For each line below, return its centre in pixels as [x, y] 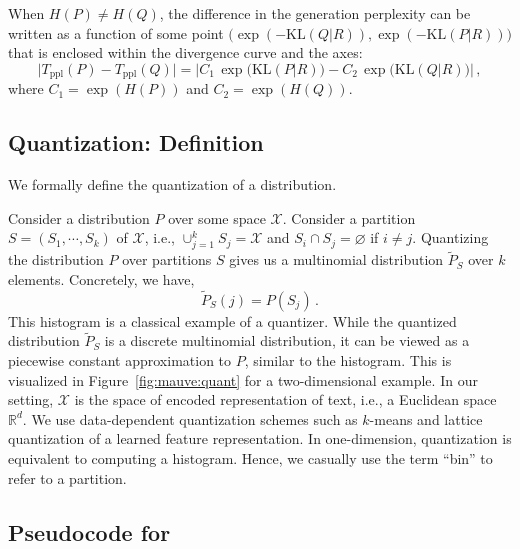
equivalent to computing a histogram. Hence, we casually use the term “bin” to [250, 457]
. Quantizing [450, 237]
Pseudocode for [89, 531]
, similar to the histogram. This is [348, 359]
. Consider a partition [349, 217]
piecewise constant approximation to [120, 359]
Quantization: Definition [136, 142]
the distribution [56, 259]
